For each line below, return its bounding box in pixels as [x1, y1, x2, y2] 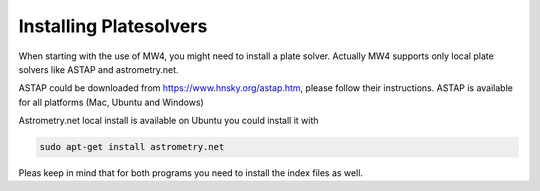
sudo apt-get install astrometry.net [39, 141, 225, 153]
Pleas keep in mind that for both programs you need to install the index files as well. [18, 167, 364, 179]
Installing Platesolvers [18, 15, 208, 37]
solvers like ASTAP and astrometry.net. [18, 63, 179, 75]
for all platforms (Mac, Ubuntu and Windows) [18, 96, 204, 108]
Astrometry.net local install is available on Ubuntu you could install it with [18, 115, 319, 127]
